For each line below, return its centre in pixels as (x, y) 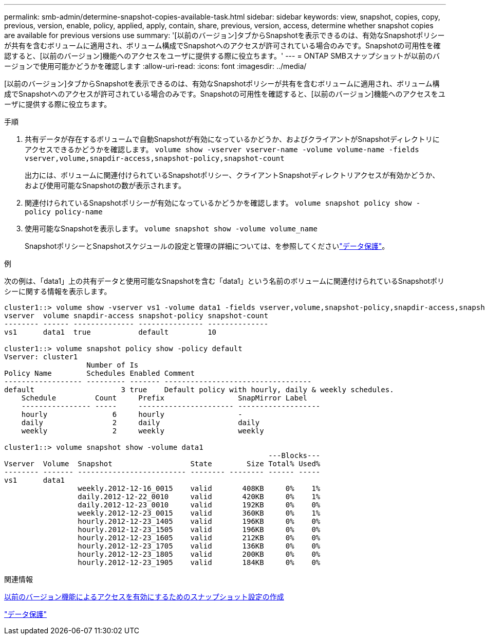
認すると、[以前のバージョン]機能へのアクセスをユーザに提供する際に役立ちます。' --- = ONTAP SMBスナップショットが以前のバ (222, 56)
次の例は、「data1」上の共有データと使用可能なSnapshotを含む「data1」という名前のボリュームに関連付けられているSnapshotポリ (224, 281)
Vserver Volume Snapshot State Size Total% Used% (162, 464)
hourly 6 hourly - (132, 414)
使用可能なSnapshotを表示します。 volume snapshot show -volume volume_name (171, 229)
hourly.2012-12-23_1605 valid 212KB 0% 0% (199, 538)
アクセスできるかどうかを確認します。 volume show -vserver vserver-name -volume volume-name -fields (222, 149)
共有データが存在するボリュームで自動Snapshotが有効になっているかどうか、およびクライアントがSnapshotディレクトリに (232, 139)
